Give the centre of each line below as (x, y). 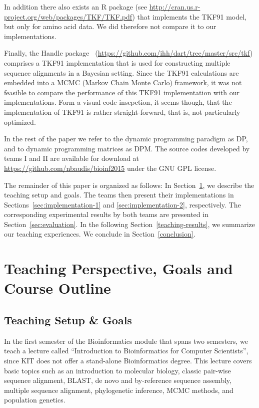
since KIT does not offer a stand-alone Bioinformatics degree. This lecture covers (128, 361)
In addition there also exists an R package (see (75, 7)
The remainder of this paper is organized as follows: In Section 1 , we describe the (129, 185)
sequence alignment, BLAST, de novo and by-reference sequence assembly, (118, 380)
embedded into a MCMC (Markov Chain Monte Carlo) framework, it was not (123, 82)
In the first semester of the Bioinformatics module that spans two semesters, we (126, 341)
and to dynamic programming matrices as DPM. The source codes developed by (127, 148)
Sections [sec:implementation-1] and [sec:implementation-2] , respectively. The (122, 204)
